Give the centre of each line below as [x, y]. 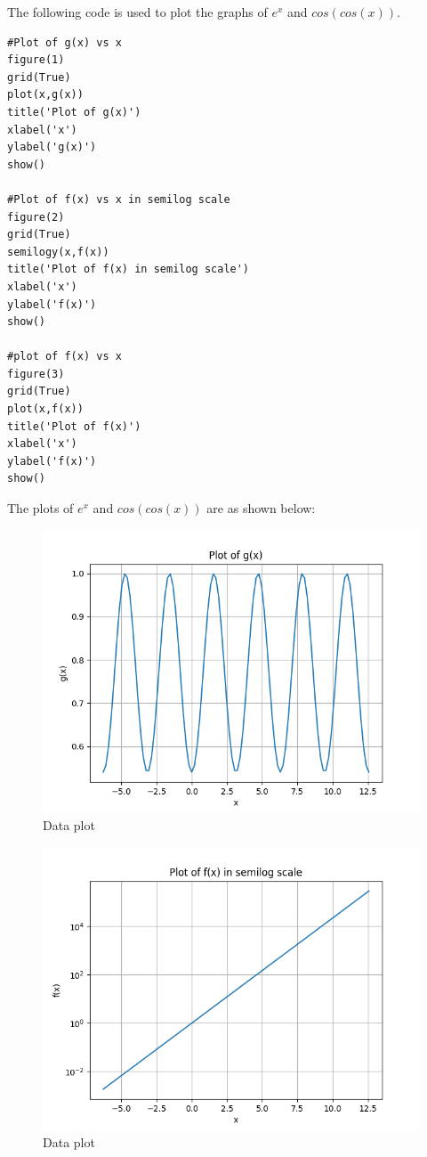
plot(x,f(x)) [45, 409]
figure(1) [36, 60]
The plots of [40, 508]
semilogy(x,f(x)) [58, 252]
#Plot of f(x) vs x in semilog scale [119, 199]
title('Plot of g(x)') [74, 112]
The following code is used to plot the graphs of [137, 12]
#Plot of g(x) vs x [64, 42]
